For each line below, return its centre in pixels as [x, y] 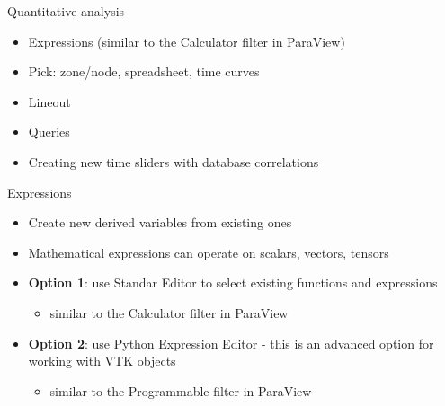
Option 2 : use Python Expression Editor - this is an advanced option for [231, 343]
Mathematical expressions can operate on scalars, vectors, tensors [209, 252]
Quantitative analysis [66, 11]
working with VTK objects [102, 361]
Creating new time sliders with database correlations [174, 161]
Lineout [49, 101]
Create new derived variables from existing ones [160, 222]
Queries [49, 132]
